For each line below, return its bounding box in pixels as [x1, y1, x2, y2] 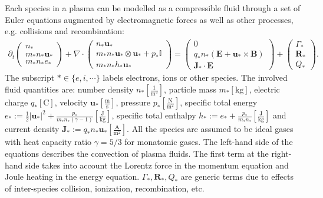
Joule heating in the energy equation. [5, 170, 140, 183]
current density [5, 123, 60, 135]
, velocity [54, 96, 88, 108]
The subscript [5, 71, 55, 84]
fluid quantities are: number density [5, 83, 134, 95]
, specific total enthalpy [111, 109, 196, 121]
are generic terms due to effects [180, 170, 294, 183]
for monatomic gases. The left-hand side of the [124, 136, 293, 148]
